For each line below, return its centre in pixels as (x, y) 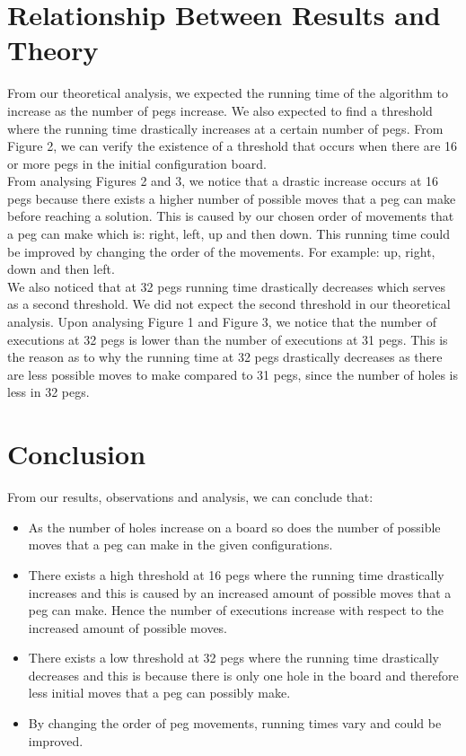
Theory (53, 50)
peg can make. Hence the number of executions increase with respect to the (236, 610)
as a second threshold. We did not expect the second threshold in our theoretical (229, 304)
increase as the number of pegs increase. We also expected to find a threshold (220, 110)
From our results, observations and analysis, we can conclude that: (190, 497)
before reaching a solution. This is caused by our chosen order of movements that (231, 216)
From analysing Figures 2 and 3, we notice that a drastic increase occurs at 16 (223, 181)
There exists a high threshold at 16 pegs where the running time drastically (236, 574)
